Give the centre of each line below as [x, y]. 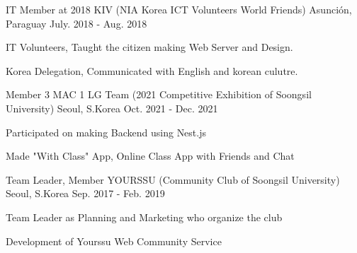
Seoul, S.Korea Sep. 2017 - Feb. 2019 [85, 193]
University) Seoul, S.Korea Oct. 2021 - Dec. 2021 [112, 108]
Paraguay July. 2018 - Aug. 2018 [76, 23]
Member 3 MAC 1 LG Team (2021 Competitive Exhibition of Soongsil [159, 94]
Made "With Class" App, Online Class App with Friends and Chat [150, 156]
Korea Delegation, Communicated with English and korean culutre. [152, 70]
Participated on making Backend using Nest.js [106, 132]
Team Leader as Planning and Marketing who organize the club [144, 217]
